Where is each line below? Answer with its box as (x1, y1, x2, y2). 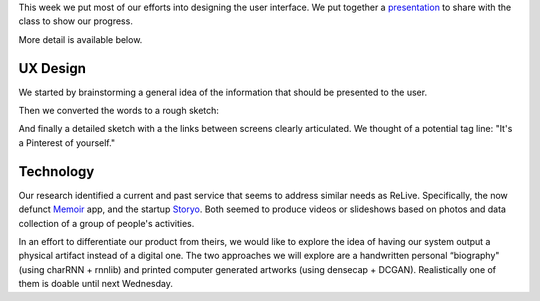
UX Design (18, 60, 87, 77)
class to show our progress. (18, 15, 134, 27)
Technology (18, 163, 95, 180)
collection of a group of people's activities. (18, 217, 195, 229)
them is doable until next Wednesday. (18, 278, 174, 290)
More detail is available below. (18, 33, 143, 45)
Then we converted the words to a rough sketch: (18, 105, 220, 117)
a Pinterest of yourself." (18, 136, 115, 149)
